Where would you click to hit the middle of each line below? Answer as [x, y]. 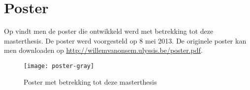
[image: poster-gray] [59, 66]
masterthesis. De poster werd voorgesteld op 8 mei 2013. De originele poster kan [125, 40]
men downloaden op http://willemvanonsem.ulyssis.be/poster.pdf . [103, 50]
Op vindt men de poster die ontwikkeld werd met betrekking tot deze [109, 31]
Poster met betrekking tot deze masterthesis [90, 81]
